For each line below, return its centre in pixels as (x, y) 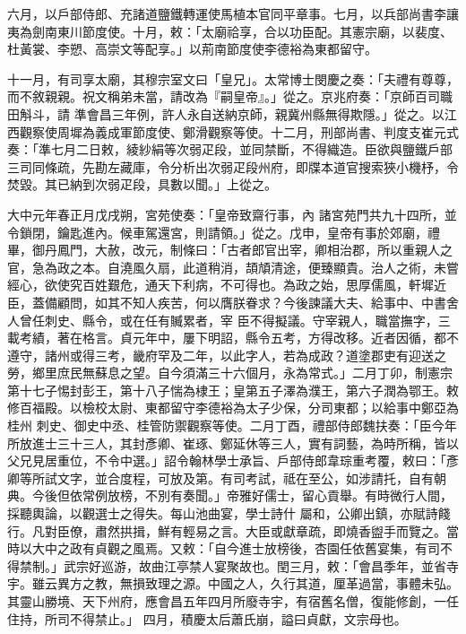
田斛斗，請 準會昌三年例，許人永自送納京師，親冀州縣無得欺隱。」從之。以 (226, 113)
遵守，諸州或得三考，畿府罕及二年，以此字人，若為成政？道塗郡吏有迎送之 (227, 355)
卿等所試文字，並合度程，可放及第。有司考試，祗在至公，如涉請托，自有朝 (227, 478)
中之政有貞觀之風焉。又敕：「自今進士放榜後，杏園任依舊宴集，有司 (242, 548)
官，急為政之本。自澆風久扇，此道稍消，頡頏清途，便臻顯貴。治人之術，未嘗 (233, 267)
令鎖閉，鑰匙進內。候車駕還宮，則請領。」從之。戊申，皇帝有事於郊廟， (217, 232)
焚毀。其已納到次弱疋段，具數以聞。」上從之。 (142, 184)
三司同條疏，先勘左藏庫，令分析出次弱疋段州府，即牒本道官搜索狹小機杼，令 (233, 166)
